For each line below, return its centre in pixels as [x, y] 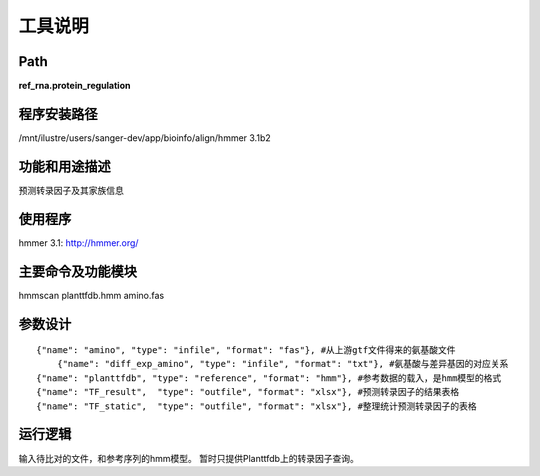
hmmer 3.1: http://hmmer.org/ [78, 242]
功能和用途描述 [64, 166]
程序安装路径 [58, 113]
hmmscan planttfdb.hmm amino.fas [91, 295]
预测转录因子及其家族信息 [71, 190]
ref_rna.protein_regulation [74, 86]
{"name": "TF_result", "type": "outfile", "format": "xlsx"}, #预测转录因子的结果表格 [248, 392]
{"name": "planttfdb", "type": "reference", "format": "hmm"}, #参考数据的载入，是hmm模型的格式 [269, 378]
